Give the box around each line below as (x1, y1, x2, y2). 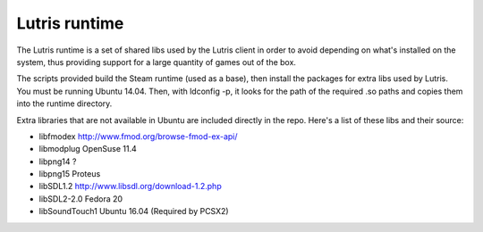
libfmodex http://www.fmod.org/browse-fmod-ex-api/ (38, 130, 238, 142)
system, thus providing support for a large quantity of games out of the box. (16, 56, 297, 67)
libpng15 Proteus (38, 169, 101, 179)
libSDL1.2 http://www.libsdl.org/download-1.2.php (38, 181, 223, 192)
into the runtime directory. (16, 98, 113, 109)
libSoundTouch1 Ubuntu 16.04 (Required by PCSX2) (38, 206, 229, 217)
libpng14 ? (38, 156, 77, 167)
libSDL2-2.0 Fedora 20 (38, 193, 123, 204)
